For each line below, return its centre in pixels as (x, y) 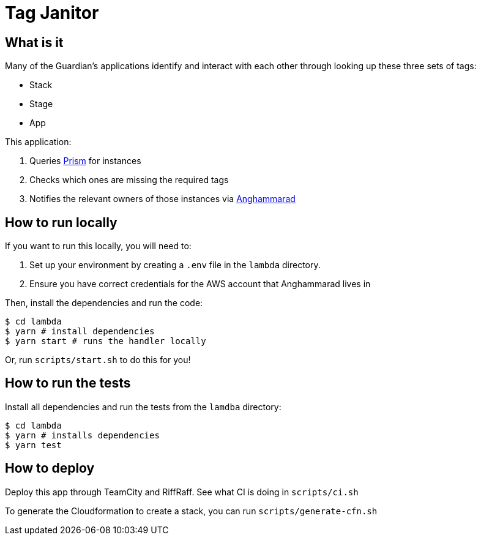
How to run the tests (68, 383)
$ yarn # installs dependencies (82, 435)
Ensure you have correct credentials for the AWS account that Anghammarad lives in (200, 284)
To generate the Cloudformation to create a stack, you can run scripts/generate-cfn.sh (191, 511)
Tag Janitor (52, 13)
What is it (34, 42)
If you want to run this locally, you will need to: (98, 246)
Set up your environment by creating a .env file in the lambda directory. (175, 265)
